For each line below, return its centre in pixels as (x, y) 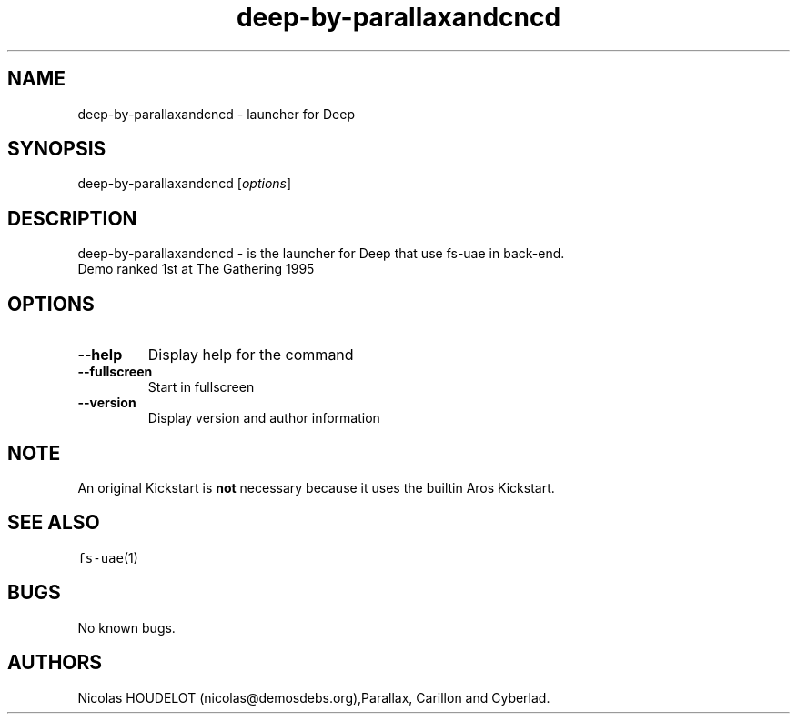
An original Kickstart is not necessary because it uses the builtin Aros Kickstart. (316, 487)
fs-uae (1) (108, 557)
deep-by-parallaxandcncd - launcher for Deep (217, 114)
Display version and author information (264, 418)
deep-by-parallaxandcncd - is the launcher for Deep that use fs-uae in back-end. (321, 254)
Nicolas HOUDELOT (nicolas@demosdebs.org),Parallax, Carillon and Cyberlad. (314, 697)
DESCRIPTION (72, 218)
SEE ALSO (54, 523)
